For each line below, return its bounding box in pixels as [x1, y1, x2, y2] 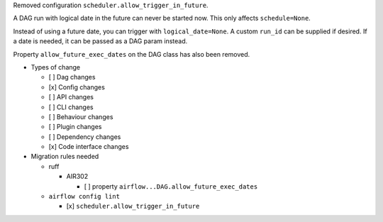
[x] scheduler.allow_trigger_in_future [66, 202, 200, 211]
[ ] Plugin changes [48, 123, 102, 131]
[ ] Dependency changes [48, 132, 121, 141]
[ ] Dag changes [48, 73, 96, 82]
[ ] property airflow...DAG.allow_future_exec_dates [84, 182, 258, 191]
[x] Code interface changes [48, 143, 129, 151]
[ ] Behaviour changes [48, 112, 113, 121]
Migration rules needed [30, 152, 99, 161]
